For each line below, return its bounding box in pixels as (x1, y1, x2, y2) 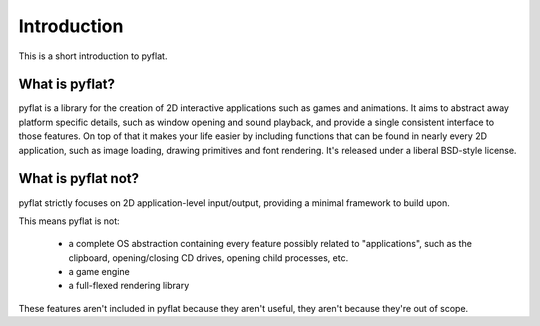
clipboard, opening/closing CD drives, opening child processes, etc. (68, 251, 349, 264)
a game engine (68, 266, 130, 278)
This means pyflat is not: (18, 215, 120, 227)
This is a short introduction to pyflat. (18, 50, 168, 62)
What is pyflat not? (18, 170, 140, 187)
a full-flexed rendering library (68, 280, 190, 292)
